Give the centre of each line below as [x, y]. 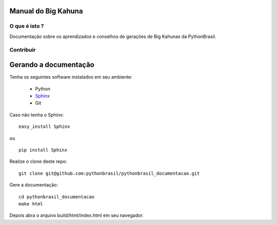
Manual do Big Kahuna [46, 11]
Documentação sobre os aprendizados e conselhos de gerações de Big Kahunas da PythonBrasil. [113, 36]
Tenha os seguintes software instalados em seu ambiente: [71, 77]
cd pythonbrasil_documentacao [57, 197]
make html [31, 204]
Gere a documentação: [34, 185]
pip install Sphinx [43, 150]
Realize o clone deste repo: [38, 161]
